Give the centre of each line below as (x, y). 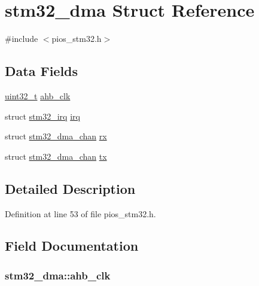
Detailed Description (70, 188)
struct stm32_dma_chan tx (56, 156)
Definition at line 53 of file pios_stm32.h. (80, 213)
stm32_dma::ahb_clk (58, 275)
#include (22, 39)
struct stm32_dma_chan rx (56, 136)
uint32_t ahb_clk (38, 95)
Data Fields (42, 71)
